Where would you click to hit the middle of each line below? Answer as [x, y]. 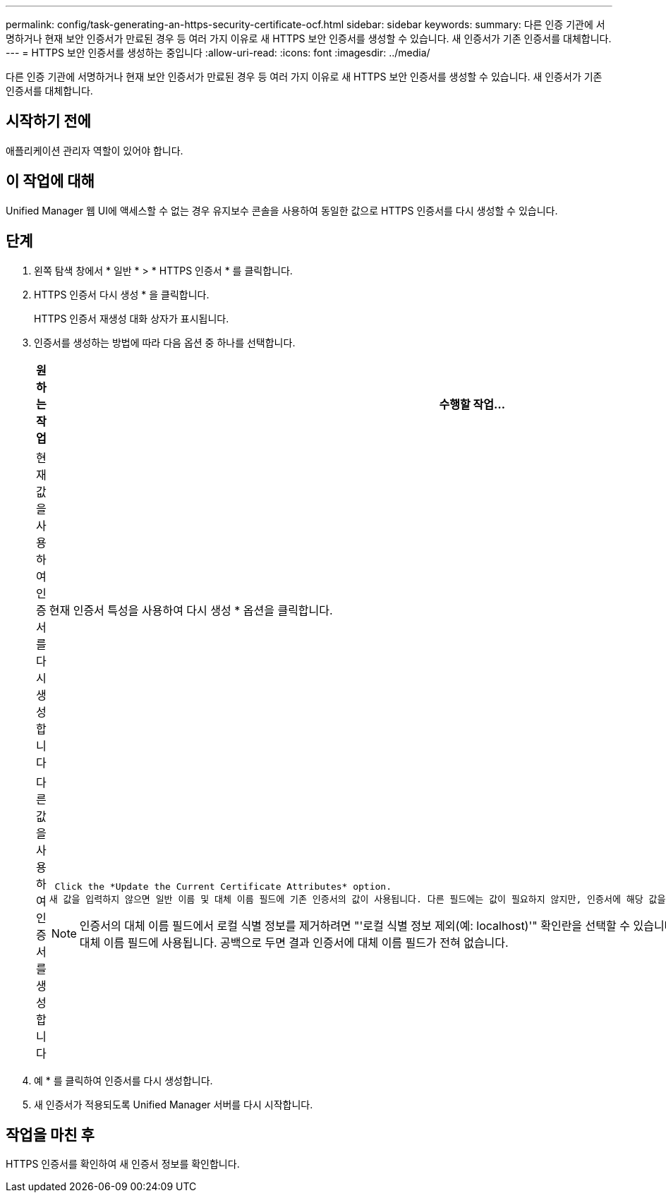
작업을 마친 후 [50, 1135]
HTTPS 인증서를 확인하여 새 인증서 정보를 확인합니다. [123, 1164]
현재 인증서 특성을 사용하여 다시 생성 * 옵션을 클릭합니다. [191, 610]
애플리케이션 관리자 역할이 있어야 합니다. [95, 150]
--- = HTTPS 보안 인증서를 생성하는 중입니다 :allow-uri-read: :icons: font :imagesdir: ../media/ [218, 53]
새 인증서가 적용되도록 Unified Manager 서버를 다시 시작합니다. [174, 1104]
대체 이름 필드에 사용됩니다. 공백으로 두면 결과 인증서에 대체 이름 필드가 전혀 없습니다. [294, 943]
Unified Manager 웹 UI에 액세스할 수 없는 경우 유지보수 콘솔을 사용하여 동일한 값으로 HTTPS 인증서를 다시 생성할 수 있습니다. [282, 210]
